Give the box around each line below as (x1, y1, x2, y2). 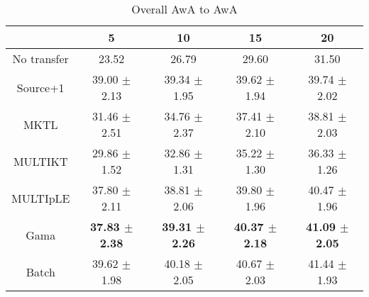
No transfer (12, 50, 69, 67)
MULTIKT (13, 152, 68, 169)
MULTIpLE (11, 189, 70, 206)
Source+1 (16, 79, 65, 96)
